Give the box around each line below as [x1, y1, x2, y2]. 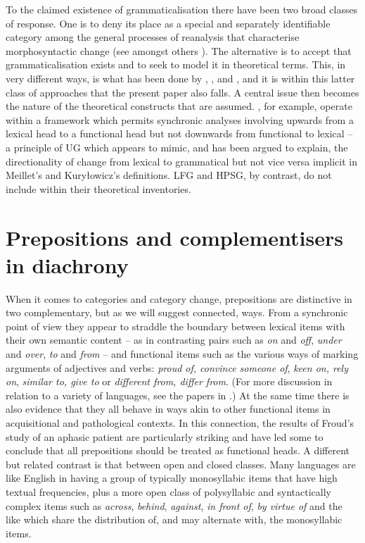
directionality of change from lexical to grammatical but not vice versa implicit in [6, 154, 357, 168]
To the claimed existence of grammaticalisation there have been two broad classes [6, 2, 358, 16]
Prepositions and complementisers [6, 223, 343, 251]
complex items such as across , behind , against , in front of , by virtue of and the [6, 498, 342, 513]
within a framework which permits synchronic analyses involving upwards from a [6, 112, 354, 127]
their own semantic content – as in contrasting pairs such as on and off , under [6, 332, 342, 347]
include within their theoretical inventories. [6, 181, 191, 196]
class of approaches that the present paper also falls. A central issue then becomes [6, 85, 359, 99]
